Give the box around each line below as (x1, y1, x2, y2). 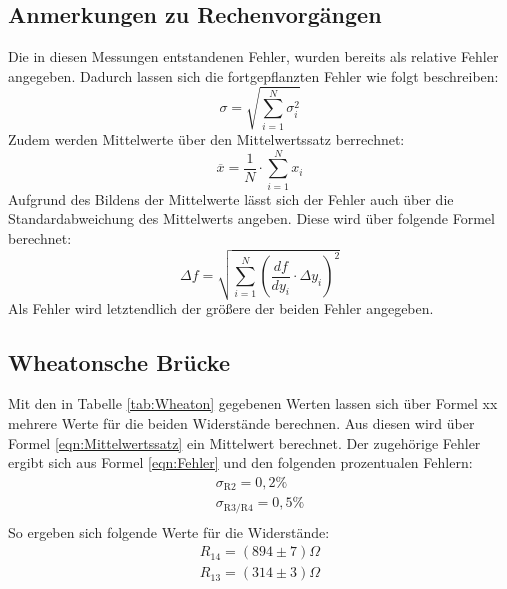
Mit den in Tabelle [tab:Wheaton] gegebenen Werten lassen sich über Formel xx (8, 393, 498, 414)
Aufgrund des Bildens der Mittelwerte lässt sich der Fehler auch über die (8, 188, 454, 209)
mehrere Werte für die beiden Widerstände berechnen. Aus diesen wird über (8, 413, 475, 433)
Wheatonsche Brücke (8, 346, 230, 377)
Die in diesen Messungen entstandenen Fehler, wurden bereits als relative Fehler (8, 46, 499, 67)
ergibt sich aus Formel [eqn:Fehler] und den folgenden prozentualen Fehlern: (8, 452, 473, 473)
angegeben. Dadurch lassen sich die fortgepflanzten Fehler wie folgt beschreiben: (8, 65, 499, 86)
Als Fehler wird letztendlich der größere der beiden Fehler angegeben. (8, 297, 434, 318)
